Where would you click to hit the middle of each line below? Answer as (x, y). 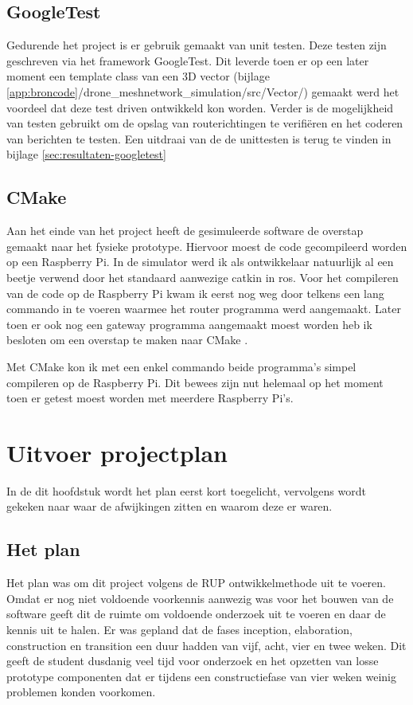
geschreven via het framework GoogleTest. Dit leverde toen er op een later (188, 60)
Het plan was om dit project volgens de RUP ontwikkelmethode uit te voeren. (196, 583)
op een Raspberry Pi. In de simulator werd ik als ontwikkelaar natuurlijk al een (200, 262)
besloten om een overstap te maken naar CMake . (127, 340)
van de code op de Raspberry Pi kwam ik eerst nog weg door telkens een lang (195, 293)
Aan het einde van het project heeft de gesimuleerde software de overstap (185, 231)
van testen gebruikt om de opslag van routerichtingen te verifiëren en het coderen (205, 123)
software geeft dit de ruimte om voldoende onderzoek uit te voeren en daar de (196, 614)
